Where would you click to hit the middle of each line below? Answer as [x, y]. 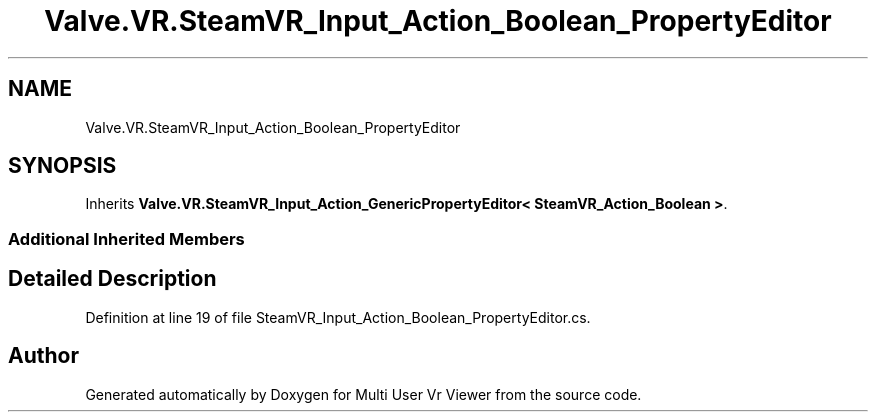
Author [43, 356]
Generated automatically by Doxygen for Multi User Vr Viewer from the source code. [363, 394]
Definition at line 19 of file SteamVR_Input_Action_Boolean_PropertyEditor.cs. [338, 317]
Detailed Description [112, 279]
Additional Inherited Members [126, 238]
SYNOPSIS [62, 166]
